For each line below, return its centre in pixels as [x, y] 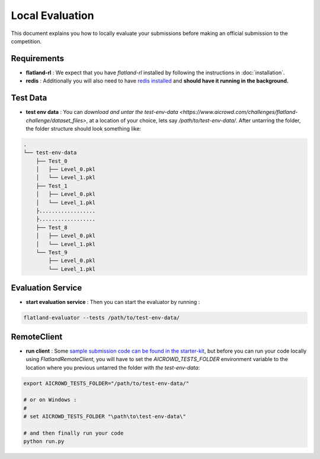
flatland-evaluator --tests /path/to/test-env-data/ [102, 318]
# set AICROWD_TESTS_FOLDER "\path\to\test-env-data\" [105, 417]
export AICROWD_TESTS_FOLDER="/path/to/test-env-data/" [106, 383]
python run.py [44, 441]
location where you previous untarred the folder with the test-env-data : [113, 368]
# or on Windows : [50, 400]
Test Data [29, 98]
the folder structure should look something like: [84, 128]
